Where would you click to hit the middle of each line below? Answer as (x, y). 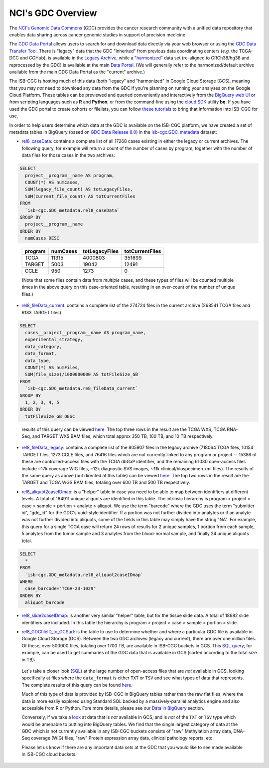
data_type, (38, 361)
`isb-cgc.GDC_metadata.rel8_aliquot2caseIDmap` (84, 575)
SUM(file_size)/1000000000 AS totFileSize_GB (81, 375)
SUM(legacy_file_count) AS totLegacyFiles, (79, 189)
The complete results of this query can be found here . (77, 685)
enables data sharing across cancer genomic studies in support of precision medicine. (98, 34)
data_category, (44, 346)
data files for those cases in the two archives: (68, 155)
